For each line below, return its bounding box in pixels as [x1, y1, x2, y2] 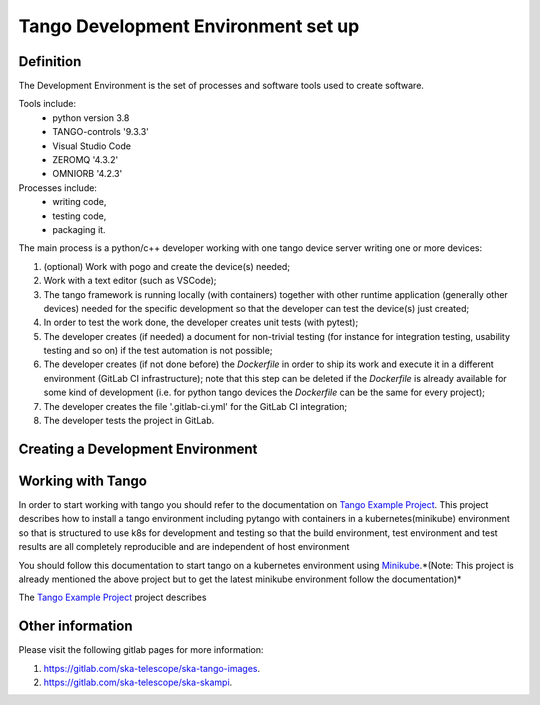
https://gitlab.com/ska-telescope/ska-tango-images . [43, 662, 261, 674]
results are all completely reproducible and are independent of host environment [18, 541, 350, 553]
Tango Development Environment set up [18, 15, 360, 37]
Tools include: [18, 98, 77, 110]
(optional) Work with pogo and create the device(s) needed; [43, 260, 290, 272]
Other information [18, 618, 133, 635]
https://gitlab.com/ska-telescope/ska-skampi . [43, 676, 233, 688]
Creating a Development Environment [18, 440, 258, 457]
